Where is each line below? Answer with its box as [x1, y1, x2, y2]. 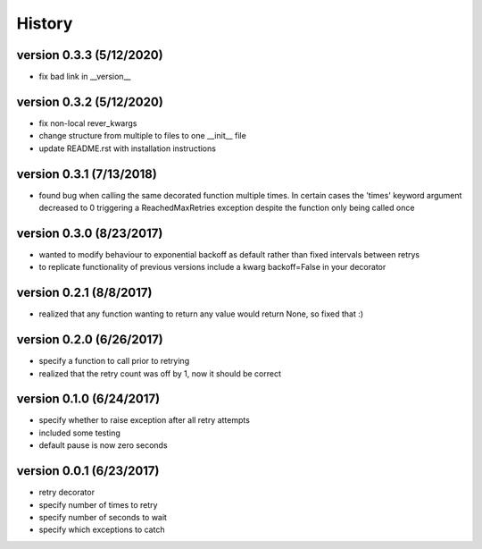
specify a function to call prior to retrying [38, 356, 190, 367]
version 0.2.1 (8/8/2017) [16, 285, 153, 300]
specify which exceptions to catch [38, 524, 165, 536]
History [16, 13, 73, 33]
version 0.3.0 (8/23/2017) [16, 225, 163, 241]
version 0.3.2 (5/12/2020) [16, 94, 164, 109]
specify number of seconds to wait [38, 511, 167, 522]
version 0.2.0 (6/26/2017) [16, 332, 164, 348]
